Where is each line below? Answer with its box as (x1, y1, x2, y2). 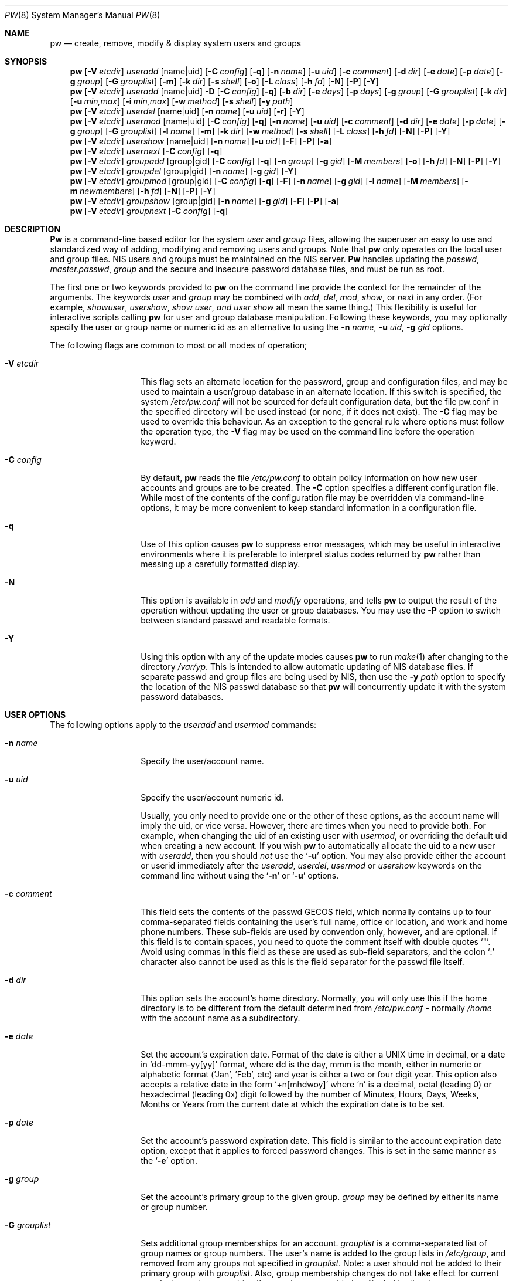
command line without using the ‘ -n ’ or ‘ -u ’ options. (141, 870, 339, 880)
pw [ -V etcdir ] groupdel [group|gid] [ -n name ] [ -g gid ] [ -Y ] (70, 166, 297, 176)
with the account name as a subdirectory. (141, 1013, 300, 1023)
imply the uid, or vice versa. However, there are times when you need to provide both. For (141, 821, 486, 831)
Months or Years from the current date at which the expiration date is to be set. (141, 1099, 446, 1109)
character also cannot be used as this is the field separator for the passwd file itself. (141, 957, 464, 967)
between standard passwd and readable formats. (141, 615, 330, 625)
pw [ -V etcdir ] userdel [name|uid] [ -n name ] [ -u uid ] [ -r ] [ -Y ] (70, 106, 305, 116)
